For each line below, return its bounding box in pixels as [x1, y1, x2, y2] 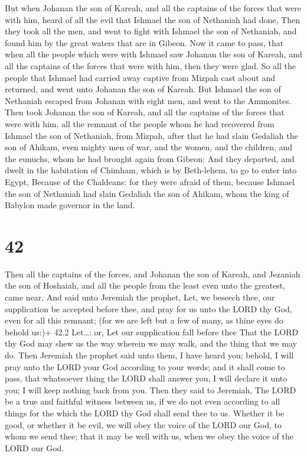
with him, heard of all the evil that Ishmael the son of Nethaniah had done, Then [5, 13, 300, 25]
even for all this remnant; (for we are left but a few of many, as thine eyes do [5, 314, 283, 326]
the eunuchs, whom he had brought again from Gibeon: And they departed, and [5, 152, 295, 164]
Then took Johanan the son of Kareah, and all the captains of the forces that [5, 106, 285, 118]
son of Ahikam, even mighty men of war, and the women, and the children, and [5, 141, 293, 153]
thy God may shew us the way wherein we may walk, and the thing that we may [5, 337, 297, 350]
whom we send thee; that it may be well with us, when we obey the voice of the [5, 430, 293, 442]
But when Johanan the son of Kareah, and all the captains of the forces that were [5, 2, 302, 14]
